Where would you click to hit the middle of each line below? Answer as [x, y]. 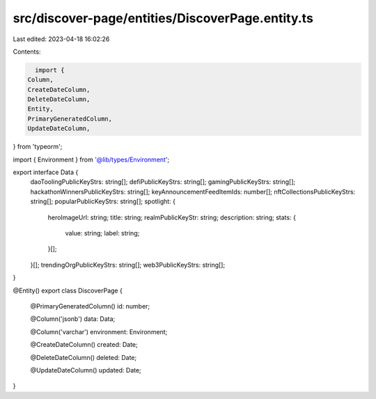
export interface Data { [46, 172]
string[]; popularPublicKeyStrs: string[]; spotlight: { [103, 201]
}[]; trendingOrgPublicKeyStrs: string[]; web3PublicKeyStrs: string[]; [128, 265]
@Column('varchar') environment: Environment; [99, 331]
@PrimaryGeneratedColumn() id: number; [90, 306]
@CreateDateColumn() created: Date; [84, 345]
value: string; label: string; [102, 233]
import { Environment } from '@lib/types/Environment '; [91, 159]
